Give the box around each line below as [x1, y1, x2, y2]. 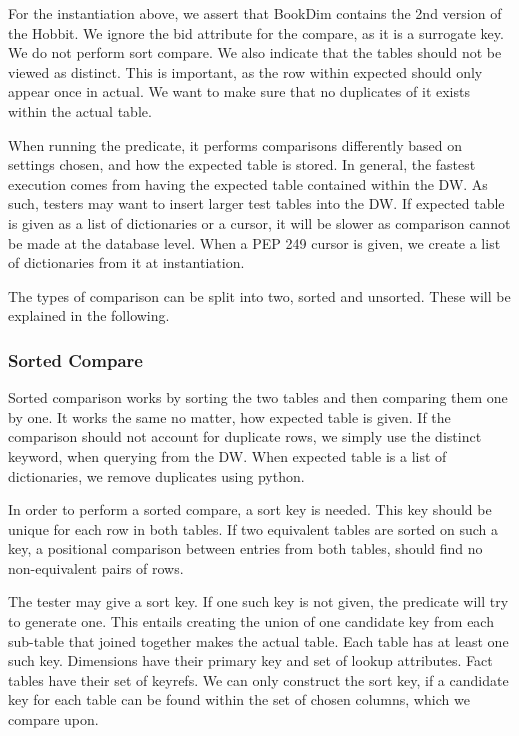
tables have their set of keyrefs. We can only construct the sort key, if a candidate [8, 669, 509, 690]
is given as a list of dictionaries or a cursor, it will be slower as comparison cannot [8, 212, 511, 233]
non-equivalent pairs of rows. [8, 557, 184, 578]
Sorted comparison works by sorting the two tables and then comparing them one [8, 387, 508, 408]
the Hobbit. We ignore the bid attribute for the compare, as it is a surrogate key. [8, 22, 504, 43]
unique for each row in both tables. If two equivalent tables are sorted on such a [8, 518, 499, 539]
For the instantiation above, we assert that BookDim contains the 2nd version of [8, 3, 502, 23]
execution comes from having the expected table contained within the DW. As [8, 173, 488, 194]
